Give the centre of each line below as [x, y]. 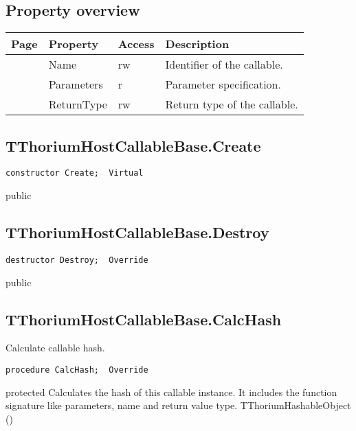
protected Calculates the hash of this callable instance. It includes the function [171, 392]
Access [136, 44]
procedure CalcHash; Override [77, 370]
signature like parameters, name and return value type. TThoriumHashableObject [178, 405]
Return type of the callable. [232, 104]
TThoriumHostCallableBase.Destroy [137, 232]
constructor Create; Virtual [75, 173]
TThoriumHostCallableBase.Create [133, 145]
